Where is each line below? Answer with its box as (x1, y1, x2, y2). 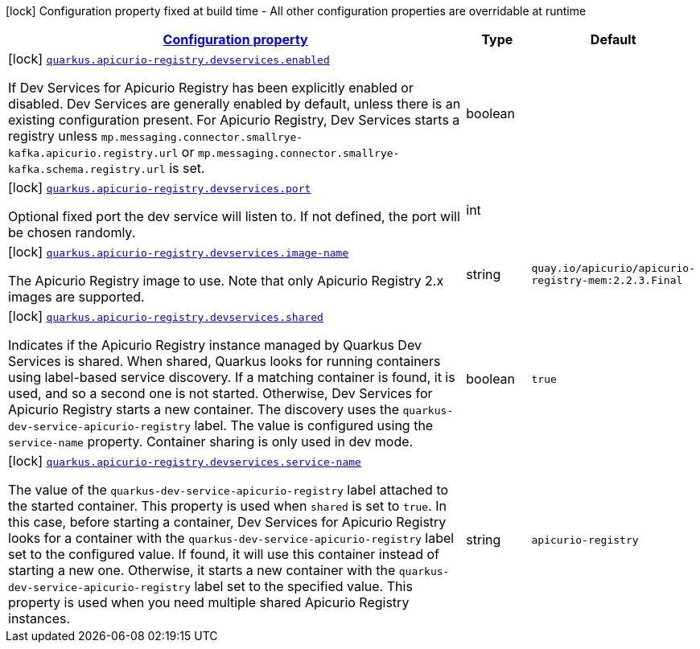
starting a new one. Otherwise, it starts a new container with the (8, 562, 396, 578)
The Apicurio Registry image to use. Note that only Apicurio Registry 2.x (8, 273, 444, 289)
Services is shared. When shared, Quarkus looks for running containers (8, 353, 441, 369)
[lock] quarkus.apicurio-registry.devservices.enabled (8, 51, 330, 67)
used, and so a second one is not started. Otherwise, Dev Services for (8, 385, 433, 401)
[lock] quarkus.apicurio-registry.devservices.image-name (8, 244, 349, 260)
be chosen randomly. (8, 224, 136, 240)
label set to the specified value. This (194, 578, 413, 594)
